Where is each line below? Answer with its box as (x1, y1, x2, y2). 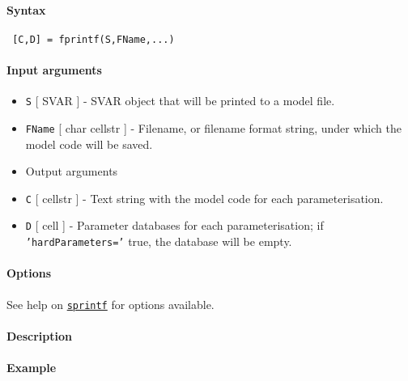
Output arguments (25, 163, 118, 180)
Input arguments (6, 61, 102, 78)
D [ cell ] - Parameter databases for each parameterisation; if (25, 217, 324, 234)
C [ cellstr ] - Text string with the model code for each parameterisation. (25, 189, 384, 206)
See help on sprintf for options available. (6, 295, 215, 312)
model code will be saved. (25, 135, 153, 152)
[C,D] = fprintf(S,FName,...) (12, 33, 175, 45)
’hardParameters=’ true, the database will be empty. (25, 233, 292, 250)
